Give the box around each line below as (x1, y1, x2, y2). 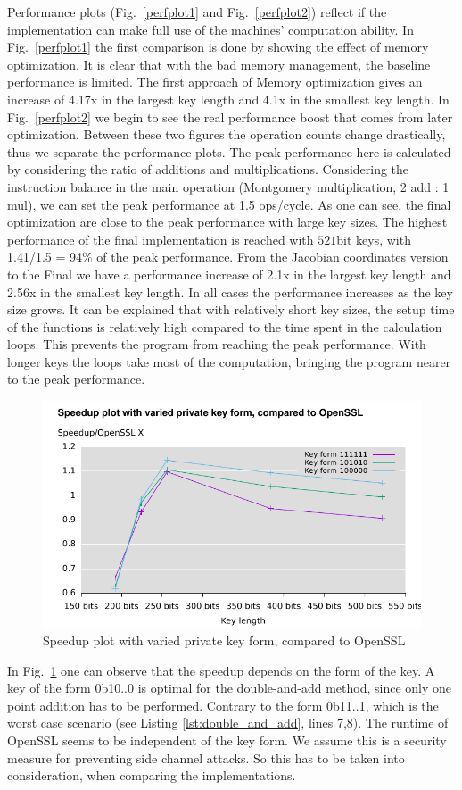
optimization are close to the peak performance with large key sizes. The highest (7, 212, 448, 231)
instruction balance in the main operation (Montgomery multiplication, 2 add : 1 (7, 177, 450, 195)
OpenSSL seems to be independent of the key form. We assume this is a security (7, 731, 447, 750)
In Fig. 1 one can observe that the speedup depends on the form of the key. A (7, 661, 435, 679)
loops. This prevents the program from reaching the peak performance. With (7, 335, 426, 353)
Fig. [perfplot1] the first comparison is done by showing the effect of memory (7, 37, 429, 56)
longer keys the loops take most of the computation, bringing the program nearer (7, 352, 451, 370)
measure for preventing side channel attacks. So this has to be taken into (7, 748, 405, 767)
